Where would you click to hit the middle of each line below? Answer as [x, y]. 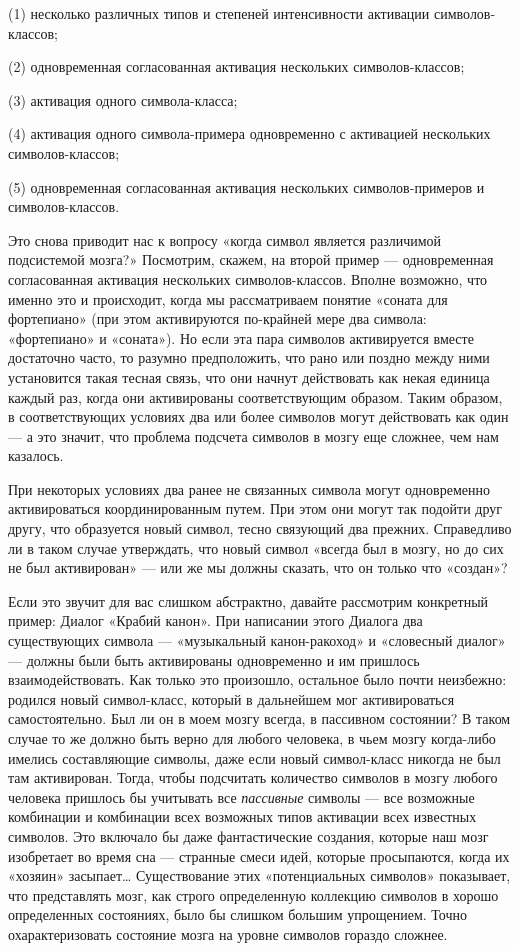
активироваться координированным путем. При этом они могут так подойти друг [255, 508]
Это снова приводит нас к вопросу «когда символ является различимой [225, 239]
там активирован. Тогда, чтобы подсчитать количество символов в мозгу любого [253, 777]
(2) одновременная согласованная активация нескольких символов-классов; [236, 66]
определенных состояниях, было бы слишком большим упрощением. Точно [238, 914]
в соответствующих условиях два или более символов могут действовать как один [258, 416]
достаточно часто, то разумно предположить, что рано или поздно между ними [249, 357]
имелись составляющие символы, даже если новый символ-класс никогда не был [254, 757]
